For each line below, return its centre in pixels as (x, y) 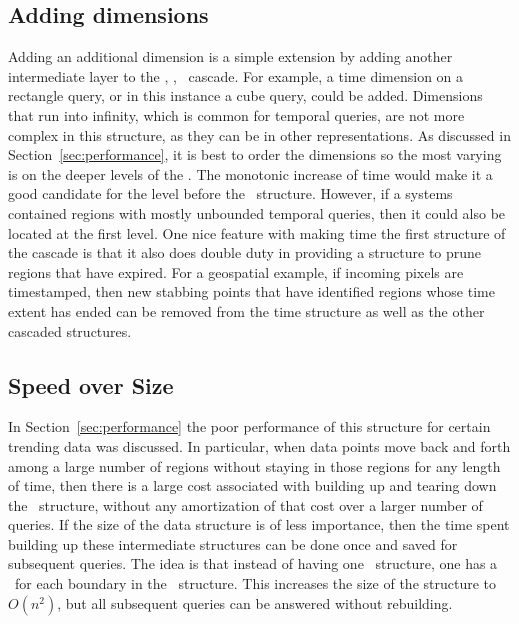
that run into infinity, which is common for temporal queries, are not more (236, 114)
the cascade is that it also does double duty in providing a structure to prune (245, 252)
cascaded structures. (70, 330)
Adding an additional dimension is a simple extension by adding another (230, 56)
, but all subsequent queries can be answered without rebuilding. (255, 602)
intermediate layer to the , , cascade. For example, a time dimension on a (236, 75)
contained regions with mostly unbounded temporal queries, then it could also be (257, 212)
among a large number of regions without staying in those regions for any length (254, 465)
